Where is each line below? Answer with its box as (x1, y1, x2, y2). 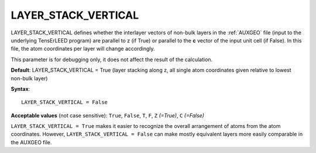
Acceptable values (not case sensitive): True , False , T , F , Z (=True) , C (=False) (11, 112, 205, 119)
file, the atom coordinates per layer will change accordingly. (11, 45, 155, 52)
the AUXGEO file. (11, 138, 52, 145)
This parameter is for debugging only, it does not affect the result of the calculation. (11, 56, 213, 63)
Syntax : (11, 85, 30, 92)
